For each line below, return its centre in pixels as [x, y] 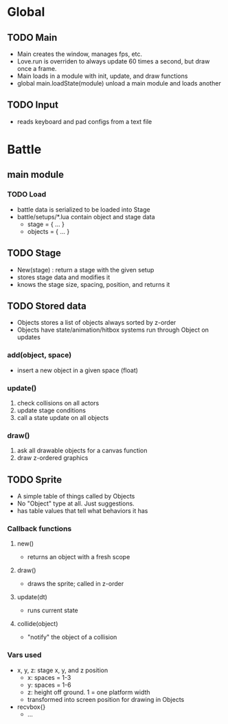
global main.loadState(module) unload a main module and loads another [119, 83]
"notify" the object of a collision [72, 637]
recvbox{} [31, 707]
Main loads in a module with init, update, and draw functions [102, 76]
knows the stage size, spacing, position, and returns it [93, 284]
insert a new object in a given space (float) [78, 370]
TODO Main [32, 38]
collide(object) [37, 624]
